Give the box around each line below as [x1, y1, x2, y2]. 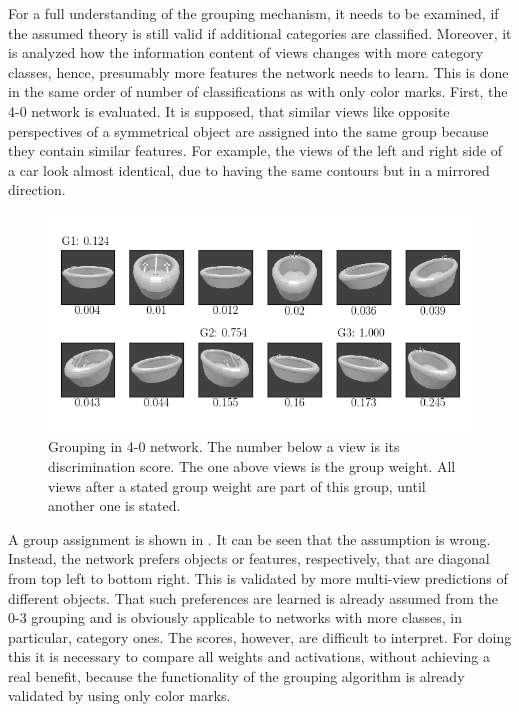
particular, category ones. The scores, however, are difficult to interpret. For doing [8, 626, 512, 647]
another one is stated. [48, 495, 181, 516]
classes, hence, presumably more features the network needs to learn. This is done [8, 61, 509, 82]
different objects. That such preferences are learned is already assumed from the [8, 587, 498, 608]
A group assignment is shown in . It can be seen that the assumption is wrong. [8, 528, 491, 549]
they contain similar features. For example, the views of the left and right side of [8, 140, 503, 161]
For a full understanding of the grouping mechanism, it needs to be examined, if [8, 3, 499, 23]
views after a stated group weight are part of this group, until [48, 475, 426, 496]
